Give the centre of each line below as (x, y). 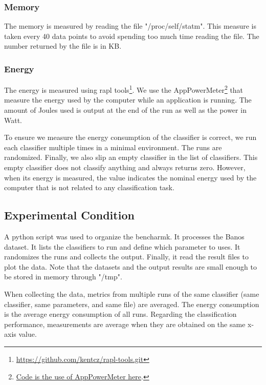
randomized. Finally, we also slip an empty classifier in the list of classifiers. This (131, 157)
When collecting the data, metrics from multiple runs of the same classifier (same (132, 293)
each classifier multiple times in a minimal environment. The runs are (113, 147)
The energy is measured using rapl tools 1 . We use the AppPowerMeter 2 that (124, 89)
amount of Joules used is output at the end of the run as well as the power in (125, 110)
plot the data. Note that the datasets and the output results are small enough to (130, 266)
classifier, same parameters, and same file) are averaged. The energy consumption (132, 304)
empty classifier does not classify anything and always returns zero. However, (125, 167)
